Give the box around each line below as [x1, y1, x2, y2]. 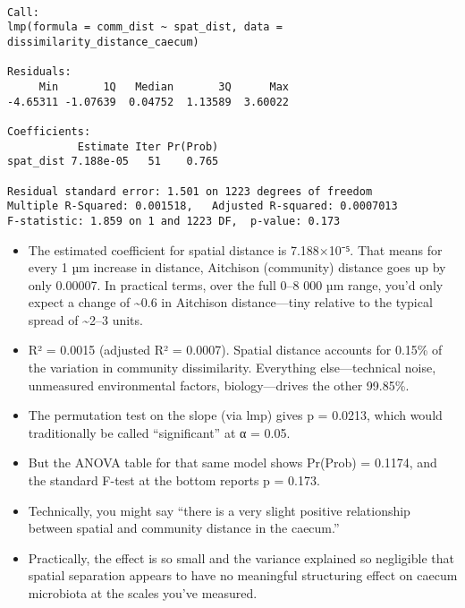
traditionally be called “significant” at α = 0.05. [28, 423, 291, 441]
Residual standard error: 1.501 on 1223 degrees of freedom [7, 184, 373, 198]
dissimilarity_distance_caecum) [7, 35, 199, 48]
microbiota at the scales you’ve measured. [28, 584, 258, 602]
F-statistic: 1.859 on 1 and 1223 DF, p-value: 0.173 [7, 214, 341, 227]
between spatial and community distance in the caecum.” [28, 518, 340, 537]
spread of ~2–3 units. [28, 310, 143, 329]
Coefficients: [7, 124, 91, 138]
